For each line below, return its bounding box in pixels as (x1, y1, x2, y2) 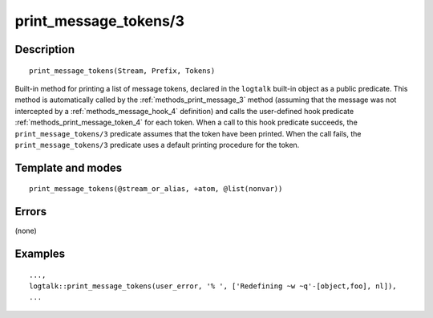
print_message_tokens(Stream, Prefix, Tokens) (29, 66, 216, 75)
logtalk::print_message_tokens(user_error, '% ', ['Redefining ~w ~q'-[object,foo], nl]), (29, 282, 397, 291)
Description (14, 43, 75, 56)
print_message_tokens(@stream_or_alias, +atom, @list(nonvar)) (29, 185, 283, 194)
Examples (14, 247, 66, 261)
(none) (14, 226, 38, 236)
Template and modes (14, 161, 123, 174)
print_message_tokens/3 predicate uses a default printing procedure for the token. (14, 140, 300, 149)
